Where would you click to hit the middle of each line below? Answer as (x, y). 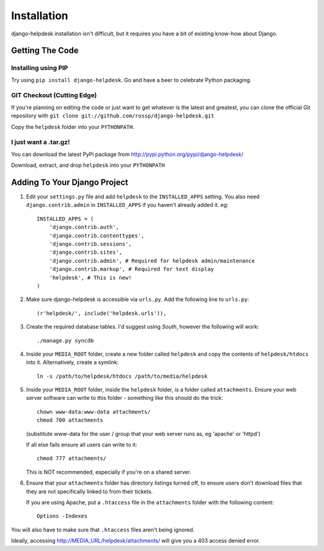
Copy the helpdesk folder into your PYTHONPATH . (73, 127)
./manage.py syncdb (65, 341)
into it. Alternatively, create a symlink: (73, 362)
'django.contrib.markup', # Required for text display (131, 269)
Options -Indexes (62, 516)
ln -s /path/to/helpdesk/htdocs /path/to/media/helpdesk (122, 376)
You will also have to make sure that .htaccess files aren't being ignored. (103, 529)
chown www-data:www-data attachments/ (94, 412)
